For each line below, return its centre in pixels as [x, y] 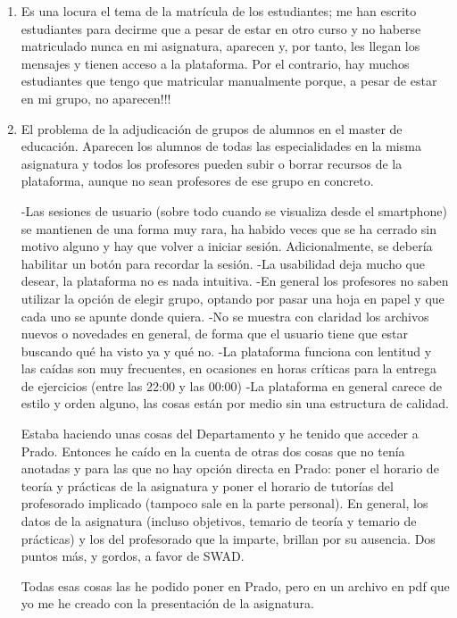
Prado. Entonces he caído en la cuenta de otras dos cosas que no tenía [213, 451]
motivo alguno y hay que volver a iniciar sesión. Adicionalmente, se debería [227, 246]
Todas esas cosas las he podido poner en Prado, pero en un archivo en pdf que [235, 585]
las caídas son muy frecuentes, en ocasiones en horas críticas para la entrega [228, 368]
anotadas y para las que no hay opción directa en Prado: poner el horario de [230, 468]
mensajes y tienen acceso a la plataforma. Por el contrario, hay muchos [215, 63]
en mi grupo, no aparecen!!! [96, 98]
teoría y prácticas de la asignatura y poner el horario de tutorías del [207, 485]
